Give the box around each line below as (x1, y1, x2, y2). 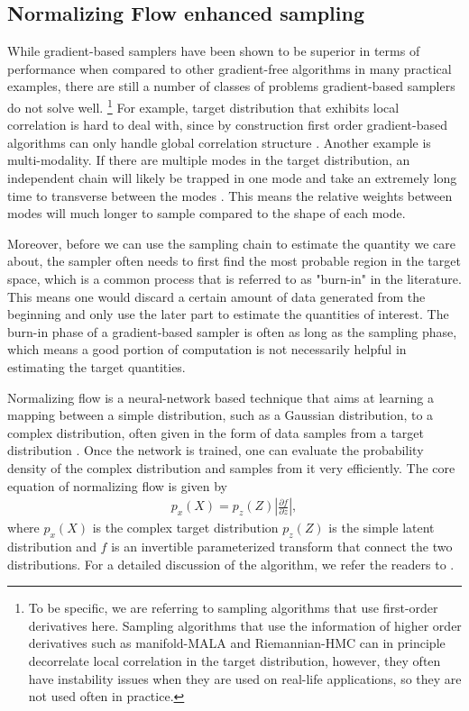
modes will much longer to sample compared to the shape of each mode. (7, 204, 406, 223)
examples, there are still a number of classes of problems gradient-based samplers (7, 77, 455, 96)
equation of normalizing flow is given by (7, 476, 227, 495)
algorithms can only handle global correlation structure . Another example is (7, 132, 431, 151)
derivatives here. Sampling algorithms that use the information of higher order (28, 615, 462, 634)
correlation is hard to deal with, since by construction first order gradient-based (7, 115, 447, 134)
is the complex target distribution (92, 518, 279, 537)
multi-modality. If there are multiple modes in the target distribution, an (7, 150, 410, 169)
